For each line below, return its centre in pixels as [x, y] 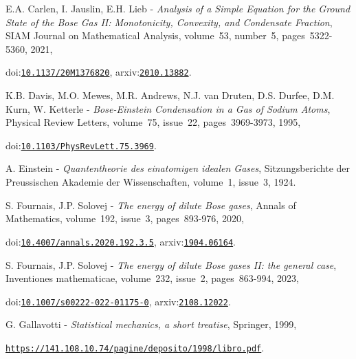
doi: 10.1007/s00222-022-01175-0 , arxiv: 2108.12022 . [118, 301]
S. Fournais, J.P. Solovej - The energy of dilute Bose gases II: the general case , [171, 264]
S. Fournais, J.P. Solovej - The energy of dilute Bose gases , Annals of [151, 205]
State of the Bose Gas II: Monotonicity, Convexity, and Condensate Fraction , [169, 22]
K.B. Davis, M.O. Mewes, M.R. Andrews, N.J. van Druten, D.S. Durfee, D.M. [170, 95]
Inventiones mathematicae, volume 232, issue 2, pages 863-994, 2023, [152, 278]
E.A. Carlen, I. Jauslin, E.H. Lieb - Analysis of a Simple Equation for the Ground [178, 8]
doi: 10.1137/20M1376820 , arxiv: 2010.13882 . [99, 72]
